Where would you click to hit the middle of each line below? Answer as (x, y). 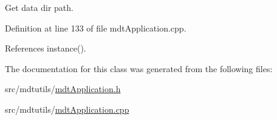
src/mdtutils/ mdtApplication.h (63, 89)
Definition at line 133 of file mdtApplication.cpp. (96, 28)
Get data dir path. (39, 7)
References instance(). (46, 48)
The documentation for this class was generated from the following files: (139, 68)
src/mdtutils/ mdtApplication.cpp (67, 109)
